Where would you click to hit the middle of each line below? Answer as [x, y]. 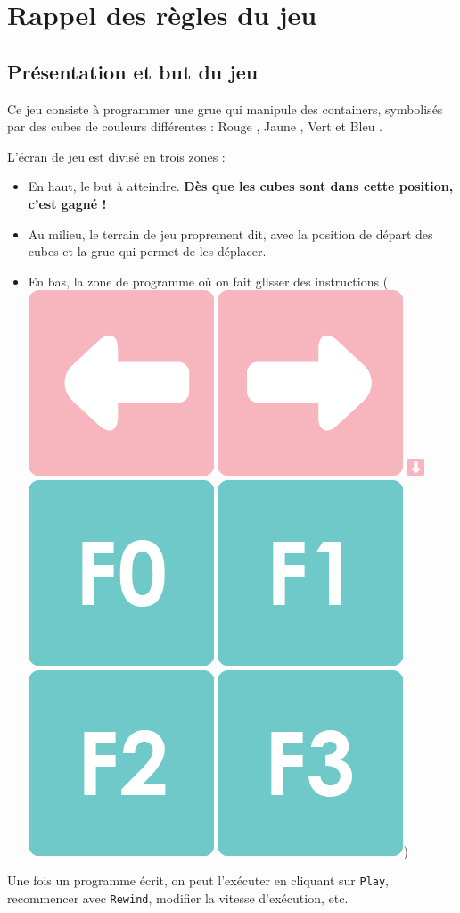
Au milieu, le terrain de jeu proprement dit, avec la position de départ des [230, 233]
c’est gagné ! [67, 203]
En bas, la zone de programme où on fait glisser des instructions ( [208, 281]
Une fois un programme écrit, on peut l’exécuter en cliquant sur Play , [198, 880]
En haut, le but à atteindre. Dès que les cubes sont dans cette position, [241, 186]
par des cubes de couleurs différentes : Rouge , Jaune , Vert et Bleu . [195, 126]
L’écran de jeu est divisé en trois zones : [116, 156]
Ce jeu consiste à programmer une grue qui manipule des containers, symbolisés [225, 108]
